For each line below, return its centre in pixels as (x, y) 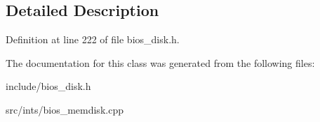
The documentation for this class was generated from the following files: (160, 62)
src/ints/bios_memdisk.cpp (65, 109)
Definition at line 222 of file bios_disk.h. (93, 39)
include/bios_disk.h (48, 86)
